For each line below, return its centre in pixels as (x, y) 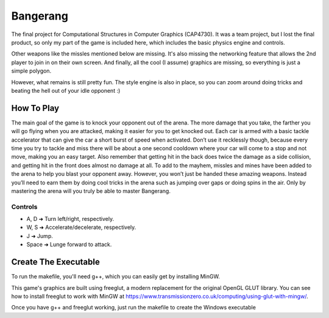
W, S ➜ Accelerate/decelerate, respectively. (81, 227)
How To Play (35, 108)
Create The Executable (55, 262)
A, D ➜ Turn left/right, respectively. (70, 219)
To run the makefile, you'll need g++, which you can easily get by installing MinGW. (116, 276)
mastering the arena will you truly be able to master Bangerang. (91, 191)
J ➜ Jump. (40, 236)
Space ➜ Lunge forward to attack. (69, 245)
